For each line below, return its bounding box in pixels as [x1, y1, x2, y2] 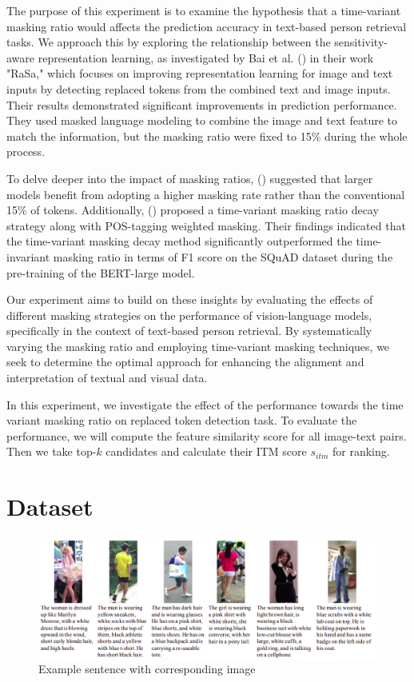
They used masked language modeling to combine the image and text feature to [6, 112, 397, 129]
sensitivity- [334, 34, 388, 50]
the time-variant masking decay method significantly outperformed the [6, 233, 352, 249]
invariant [6, 248, 50, 265]
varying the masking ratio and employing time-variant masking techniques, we [6, 337, 390, 354]
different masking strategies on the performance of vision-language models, [6, 306, 372, 323]
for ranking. [332, 443, 390, 460]
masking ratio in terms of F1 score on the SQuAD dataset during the [53, 248, 393, 265]
